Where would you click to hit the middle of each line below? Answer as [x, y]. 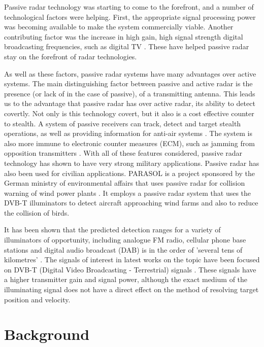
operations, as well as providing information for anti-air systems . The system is [128, 133]
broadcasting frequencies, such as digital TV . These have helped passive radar [127, 46]
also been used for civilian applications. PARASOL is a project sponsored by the [129, 173]
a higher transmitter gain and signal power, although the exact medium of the [126, 279]
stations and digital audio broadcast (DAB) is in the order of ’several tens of [123, 249]
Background [47, 334]
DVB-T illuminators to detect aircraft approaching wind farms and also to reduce [131, 203]
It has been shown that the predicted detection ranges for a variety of [112, 230]
